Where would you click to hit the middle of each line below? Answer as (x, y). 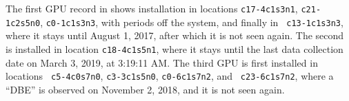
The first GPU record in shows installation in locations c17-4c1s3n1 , (152, 8)
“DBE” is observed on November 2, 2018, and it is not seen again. (145, 89)
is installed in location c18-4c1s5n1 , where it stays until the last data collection (174, 48)
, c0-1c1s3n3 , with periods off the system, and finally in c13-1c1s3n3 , (192, 22)
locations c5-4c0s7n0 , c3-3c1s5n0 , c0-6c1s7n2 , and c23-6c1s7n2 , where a (170, 76)
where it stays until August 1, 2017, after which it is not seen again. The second (175, 35)
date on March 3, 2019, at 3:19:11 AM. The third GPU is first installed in (162, 62)
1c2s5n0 (23, 23)
